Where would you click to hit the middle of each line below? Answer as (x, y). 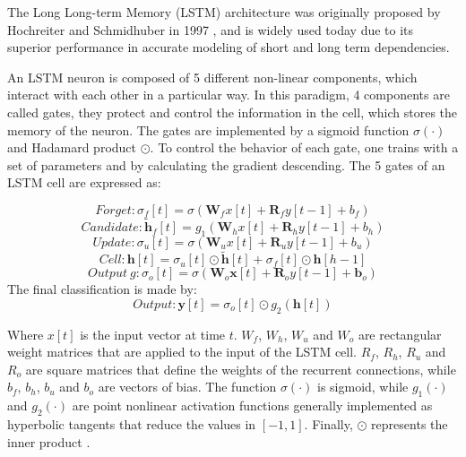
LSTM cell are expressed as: (84, 182)
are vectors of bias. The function (187, 387)
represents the (410, 423)
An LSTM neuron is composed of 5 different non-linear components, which (212, 77)
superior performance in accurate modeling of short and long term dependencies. (229, 47)
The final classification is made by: (102, 289)
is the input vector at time (153, 334)
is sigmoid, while (362, 387)
